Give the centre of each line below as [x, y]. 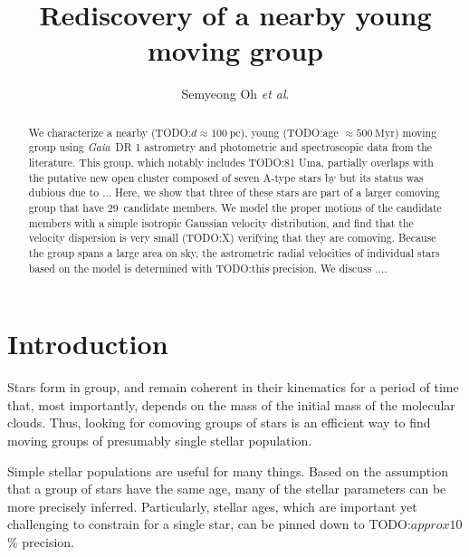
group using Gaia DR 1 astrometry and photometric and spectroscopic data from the [230, 147]
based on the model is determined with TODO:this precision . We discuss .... [208, 268]
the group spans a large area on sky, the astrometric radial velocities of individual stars [234, 252]
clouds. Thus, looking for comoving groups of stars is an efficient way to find [219, 423]
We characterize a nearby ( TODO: [110, 132]
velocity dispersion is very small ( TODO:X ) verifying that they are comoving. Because [232, 238]
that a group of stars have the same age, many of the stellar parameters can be [227, 489]
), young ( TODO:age [289, 132]
